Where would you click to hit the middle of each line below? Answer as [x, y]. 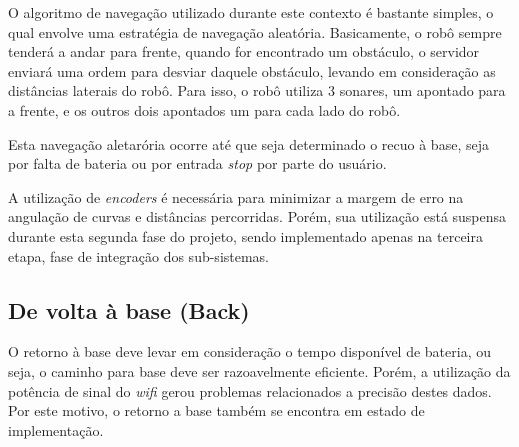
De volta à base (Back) [129, 309]
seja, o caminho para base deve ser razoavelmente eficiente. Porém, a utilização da [259, 370]
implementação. [56, 429]
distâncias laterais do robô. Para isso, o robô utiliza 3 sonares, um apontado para [257, 90]
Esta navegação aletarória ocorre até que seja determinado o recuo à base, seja [248, 143]
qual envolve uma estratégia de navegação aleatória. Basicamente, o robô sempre [255, 31]
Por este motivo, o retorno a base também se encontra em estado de [216, 410]
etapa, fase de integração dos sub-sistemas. [139, 255]
